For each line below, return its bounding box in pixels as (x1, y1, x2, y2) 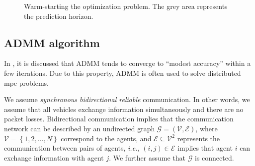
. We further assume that (109, 152, 186, 163)
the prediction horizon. (24, 10, 93, 21)
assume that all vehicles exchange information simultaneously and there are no (4, 104, 244, 114)
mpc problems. (4, 77, 49, 88)
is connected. (194, 152, 234, 163)
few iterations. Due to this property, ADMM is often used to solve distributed (4, 67, 241, 78)
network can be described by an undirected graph (4, 123, 155, 133)
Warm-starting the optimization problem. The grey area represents (24, 1, 228, 11)
